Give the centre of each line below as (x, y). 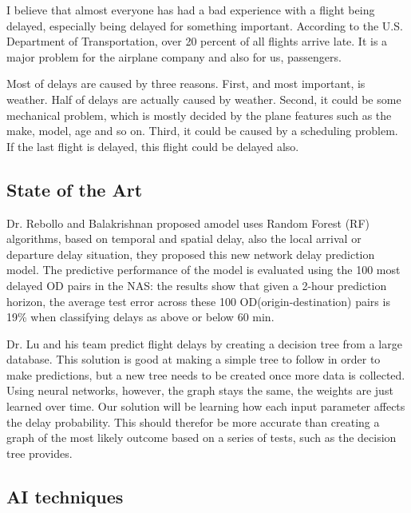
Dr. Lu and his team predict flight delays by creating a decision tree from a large (204, 343)
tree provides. (40, 453)
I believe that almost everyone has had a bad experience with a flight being (191, 10)
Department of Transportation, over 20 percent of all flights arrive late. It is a (197, 41)
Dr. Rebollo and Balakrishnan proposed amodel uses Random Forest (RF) (188, 223)
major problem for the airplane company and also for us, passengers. (174, 56)
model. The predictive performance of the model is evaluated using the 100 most (204, 270)
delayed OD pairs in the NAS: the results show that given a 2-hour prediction (197, 285)
